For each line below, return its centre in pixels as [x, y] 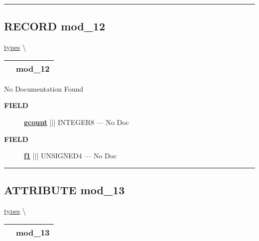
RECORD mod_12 [55, 26]
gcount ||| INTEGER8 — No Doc [76, 122]
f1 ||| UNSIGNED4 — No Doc [70, 156]
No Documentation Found [44, 88]
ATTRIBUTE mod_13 [65, 190]
